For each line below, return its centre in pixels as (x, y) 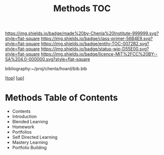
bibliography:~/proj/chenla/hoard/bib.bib (46, 69)
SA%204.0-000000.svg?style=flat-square (48, 59)
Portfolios (22, 132)
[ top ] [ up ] (15, 78)
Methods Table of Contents (61, 98)
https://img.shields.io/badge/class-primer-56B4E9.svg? (97, 39)
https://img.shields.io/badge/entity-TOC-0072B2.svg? (95, 44)
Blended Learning (30, 122)
